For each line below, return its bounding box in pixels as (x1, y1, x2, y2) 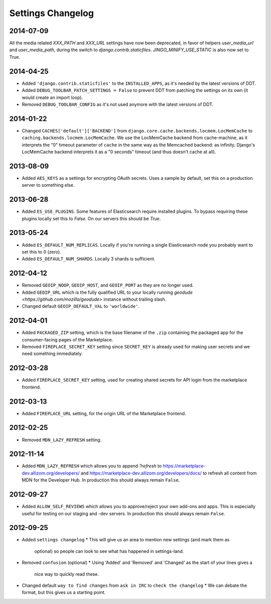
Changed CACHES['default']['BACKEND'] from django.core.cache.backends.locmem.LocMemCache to (22, 128, 253, 134)
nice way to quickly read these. (34, 571, 99, 577)
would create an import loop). (22, 94, 83, 100)
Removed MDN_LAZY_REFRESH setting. (22, 437, 102, 443)
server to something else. (22, 182, 75, 188)
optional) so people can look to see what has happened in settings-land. (34, 548, 184, 554)
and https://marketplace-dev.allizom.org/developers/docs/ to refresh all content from (80, 470, 257, 476)
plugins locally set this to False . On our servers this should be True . (22, 215, 161, 221)
